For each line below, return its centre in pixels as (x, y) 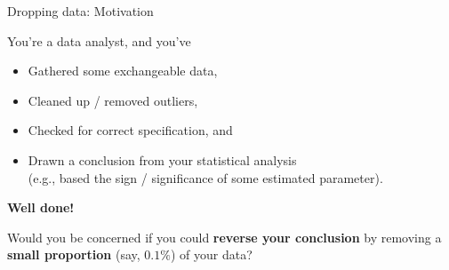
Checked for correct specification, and (130, 130)
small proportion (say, (74, 254)
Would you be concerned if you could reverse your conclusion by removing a (224, 237)
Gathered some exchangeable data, (123, 71)
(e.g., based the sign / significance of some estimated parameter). (205, 177)
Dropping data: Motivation (80, 11)
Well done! (41, 207)
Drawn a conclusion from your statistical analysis (162, 159)
